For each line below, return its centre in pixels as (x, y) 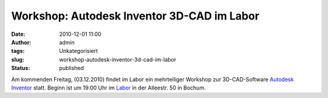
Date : (18, 34)
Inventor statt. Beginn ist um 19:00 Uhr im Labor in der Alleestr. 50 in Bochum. (108, 88)
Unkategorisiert (79, 51)
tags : (18, 51)
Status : (21, 68)
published (72, 68)
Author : (21, 42)
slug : (18, 59)
